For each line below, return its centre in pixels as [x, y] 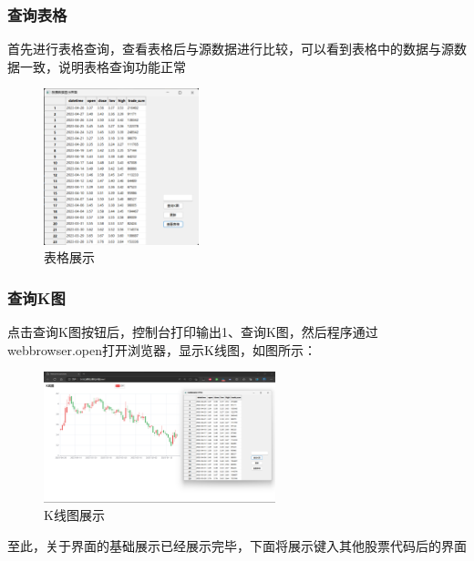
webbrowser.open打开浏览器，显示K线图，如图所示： [162, 349]
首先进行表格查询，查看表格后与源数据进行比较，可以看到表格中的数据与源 [231, 49]
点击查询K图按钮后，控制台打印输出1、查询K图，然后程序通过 [193, 332]
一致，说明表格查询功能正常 [103, 66]
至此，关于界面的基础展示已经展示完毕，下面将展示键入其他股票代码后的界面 [237, 545]
